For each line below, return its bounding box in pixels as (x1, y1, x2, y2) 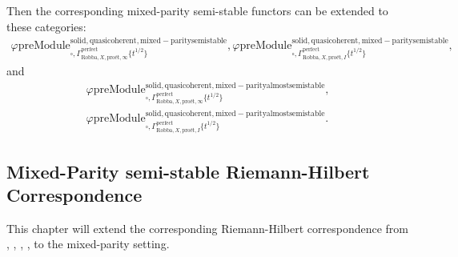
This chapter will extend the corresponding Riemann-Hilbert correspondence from (6, 219, 408, 236)
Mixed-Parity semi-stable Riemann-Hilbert (6, 159, 370, 183)
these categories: (6, 18, 86, 34)
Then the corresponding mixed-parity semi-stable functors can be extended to (6, 2, 388, 18)
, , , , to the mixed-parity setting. (6, 235, 170, 252)
